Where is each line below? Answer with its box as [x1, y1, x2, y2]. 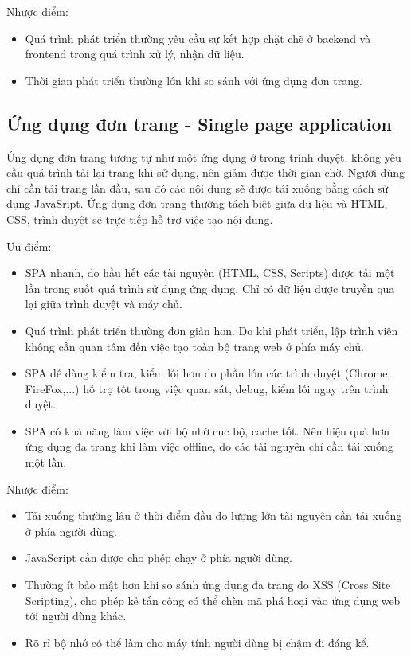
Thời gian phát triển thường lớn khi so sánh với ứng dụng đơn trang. [25, 72, 362, 88]
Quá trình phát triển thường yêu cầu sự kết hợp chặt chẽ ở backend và [25, 29, 371, 46]
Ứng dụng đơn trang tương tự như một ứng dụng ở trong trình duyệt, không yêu [6, 148, 401, 165]
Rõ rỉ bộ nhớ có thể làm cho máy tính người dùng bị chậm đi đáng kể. [25, 634, 370, 650]
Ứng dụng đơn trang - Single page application [6, 111, 392, 135]
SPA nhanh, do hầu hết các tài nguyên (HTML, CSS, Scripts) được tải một [25, 264, 395, 281]
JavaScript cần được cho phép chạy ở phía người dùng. [25, 549, 292, 566]
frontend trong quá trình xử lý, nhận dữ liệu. [25, 45, 245, 62]
